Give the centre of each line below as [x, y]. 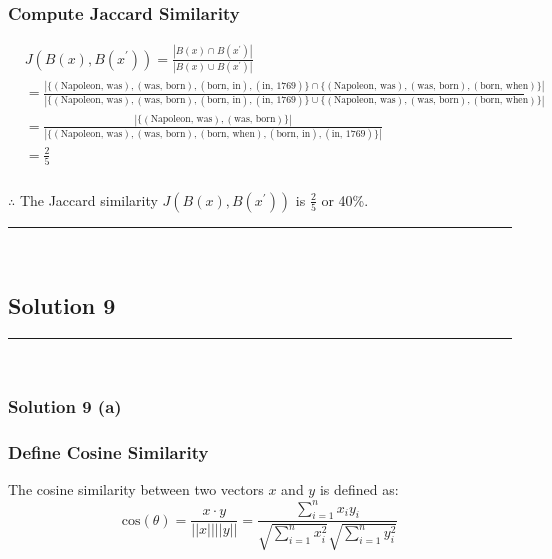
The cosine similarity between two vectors [136, 489]
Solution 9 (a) [65, 406]
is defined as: [359, 489]
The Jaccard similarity [88, 199]
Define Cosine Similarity [108, 452]
